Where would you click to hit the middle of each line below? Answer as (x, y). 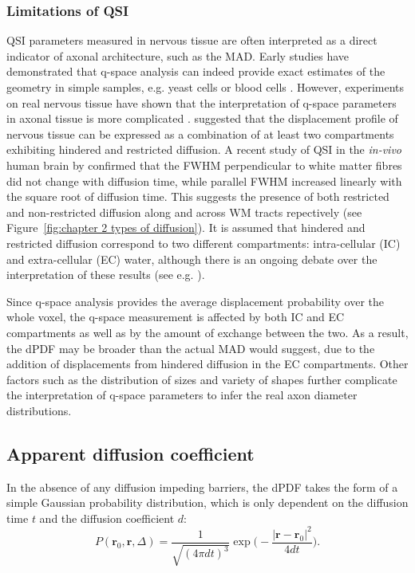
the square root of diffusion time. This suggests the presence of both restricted (198, 196)
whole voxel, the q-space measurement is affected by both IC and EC (176, 317)
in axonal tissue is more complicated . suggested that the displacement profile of (202, 118)
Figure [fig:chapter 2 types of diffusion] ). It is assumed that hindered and (186, 228)
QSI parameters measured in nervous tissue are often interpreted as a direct (192, 40)
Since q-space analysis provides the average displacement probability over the (196, 301)
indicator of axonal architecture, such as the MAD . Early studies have (178, 55)
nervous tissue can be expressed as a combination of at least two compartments (200, 133)
